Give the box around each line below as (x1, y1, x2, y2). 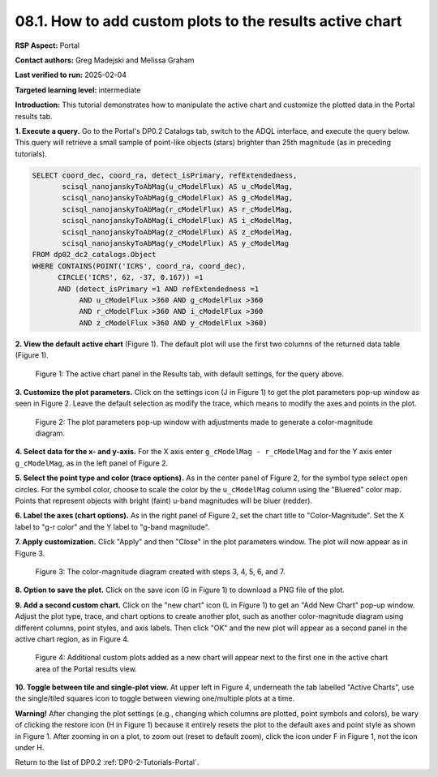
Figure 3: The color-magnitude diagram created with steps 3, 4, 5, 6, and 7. (35, 566, 286, 576)
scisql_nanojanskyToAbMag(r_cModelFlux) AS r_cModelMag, (62, 204, 294, 214)
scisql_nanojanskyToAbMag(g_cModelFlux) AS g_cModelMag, (62, 193, 294, 203)
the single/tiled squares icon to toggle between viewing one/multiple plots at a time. (15, 693, 295, 703)
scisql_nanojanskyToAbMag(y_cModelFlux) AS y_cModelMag (62, 239, 290, 247)
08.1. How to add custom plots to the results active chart (15, 12, 402, 30)
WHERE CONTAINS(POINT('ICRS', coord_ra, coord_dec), (32, 261, 247, 271)
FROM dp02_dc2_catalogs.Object (32, 250, 157, 260)
